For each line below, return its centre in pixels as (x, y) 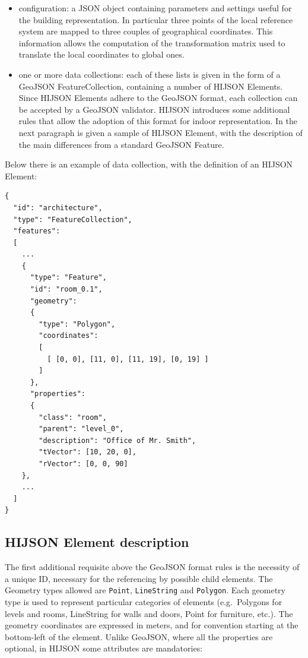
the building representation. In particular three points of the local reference (156, 19)
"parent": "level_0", (81, 429)
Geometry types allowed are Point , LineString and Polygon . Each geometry (145, 590)
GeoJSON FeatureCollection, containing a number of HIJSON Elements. (151, 86)
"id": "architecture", (58, 208)
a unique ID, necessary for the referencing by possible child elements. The (139, 578)
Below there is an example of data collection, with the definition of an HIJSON (149, 164)
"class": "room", (73, 417)
